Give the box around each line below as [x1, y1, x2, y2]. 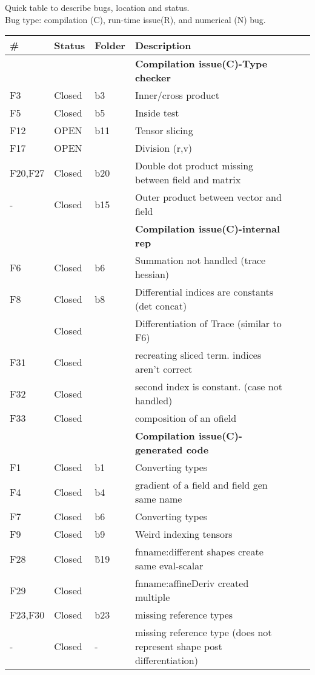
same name [134, 492, 182, 506]
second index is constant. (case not [134, 379, 282, 394]
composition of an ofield [134, 411, 237, 426]
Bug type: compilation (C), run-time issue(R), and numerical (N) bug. [5, 13, 266, 25]
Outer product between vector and [134, 190, 282, 205]
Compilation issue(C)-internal [134, 222, 280, 236]
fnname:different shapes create [134, 544, 264, 559]
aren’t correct [134, 362, 193, 376]
